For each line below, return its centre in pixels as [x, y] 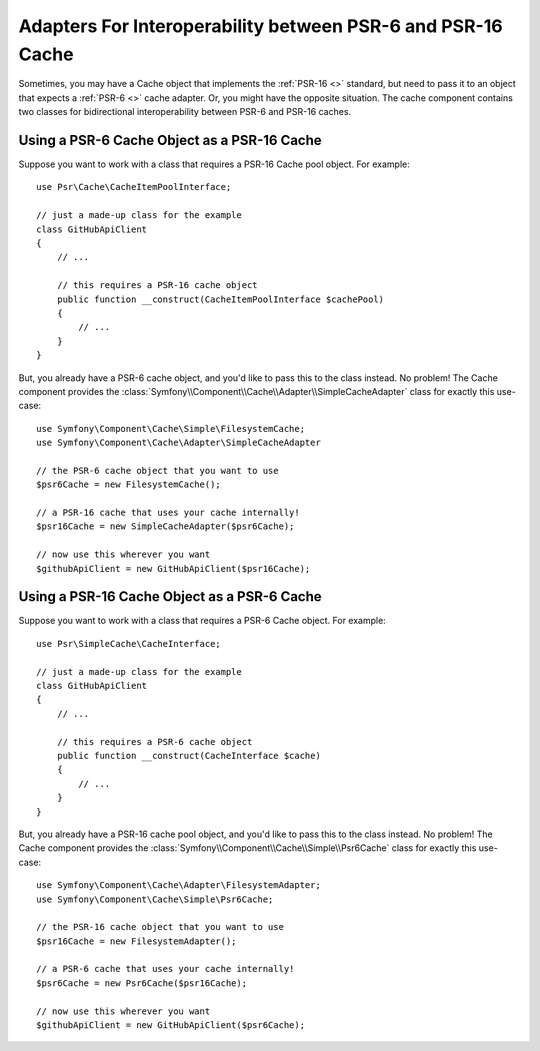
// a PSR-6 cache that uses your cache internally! [165, 969]
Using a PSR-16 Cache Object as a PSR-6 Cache [170, 596]
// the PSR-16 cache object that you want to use [160, 927]
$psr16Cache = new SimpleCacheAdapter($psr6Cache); [165, 526]
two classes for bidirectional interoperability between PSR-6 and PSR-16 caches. [185, 112]
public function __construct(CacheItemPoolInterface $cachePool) [220, 299]
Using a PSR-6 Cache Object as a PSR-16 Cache [170, 140]
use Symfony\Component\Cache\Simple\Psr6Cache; [155, 899]
